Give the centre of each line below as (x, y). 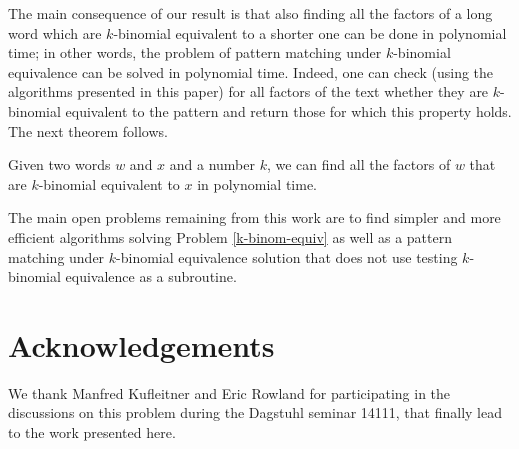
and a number (212, 164)
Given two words (59, 164)
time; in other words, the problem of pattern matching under (195, 52)
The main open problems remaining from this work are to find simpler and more (254, 217)
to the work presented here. (92, 432)
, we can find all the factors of (358, 164)
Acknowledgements (141, 344)
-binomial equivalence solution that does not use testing (287, 256)
